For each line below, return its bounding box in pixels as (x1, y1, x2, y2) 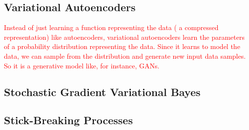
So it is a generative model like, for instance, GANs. (4, 60, 160, 70)
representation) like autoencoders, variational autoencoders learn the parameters (4, 32, 245, 42)
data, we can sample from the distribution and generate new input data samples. (4, 50, 246, 61)
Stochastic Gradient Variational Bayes (4, 84, 201, 99)
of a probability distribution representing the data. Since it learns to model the (4, 41, 240, 51)
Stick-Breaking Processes (4, 113, 133, 128)
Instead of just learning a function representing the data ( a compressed (4, 22, 219, 32)
